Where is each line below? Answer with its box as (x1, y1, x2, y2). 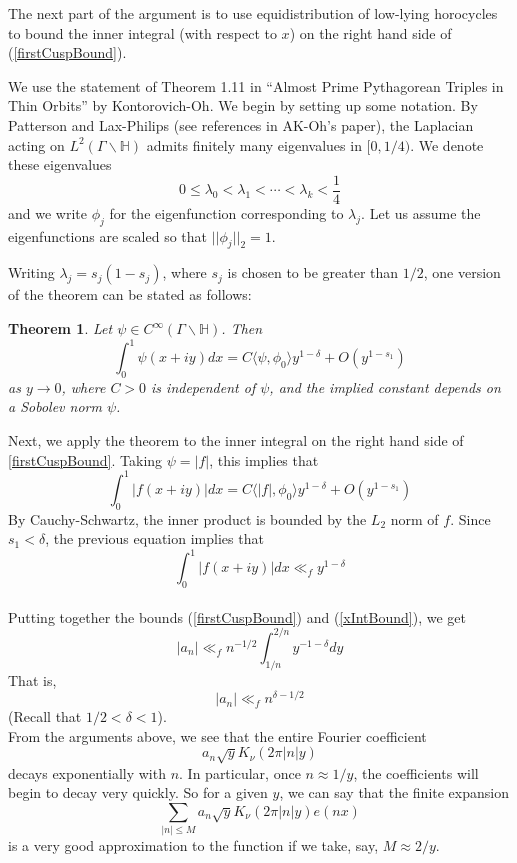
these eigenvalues (8, 154, 112, 175)
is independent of (151, 376, 256, 397)
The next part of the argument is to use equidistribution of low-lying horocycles (8, 3, 498, 23)
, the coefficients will (353, 762, 479, 783)
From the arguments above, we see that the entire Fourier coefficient (8, 725, 427, 746)
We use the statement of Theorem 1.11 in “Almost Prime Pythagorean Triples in (8, 75, 504, 96)
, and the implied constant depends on (269, 376, 501, 397)
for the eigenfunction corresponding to (109, 202, 344, 223)
